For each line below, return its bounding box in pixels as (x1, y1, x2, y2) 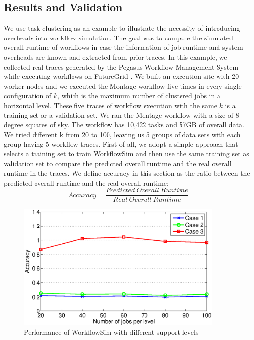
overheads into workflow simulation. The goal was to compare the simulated (4, 32, 233, 42)
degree (4, 119, 23, 130)
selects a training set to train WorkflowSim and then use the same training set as (4, 148, 249, 158)
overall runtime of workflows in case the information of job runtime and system (4, 42, 243, 52)
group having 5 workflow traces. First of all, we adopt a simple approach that (4, 139, 238, 149)
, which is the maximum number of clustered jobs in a (57, 90, 220, 101)
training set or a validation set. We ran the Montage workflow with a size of (4, 110, 234, 120)
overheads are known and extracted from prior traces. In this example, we (4, 51, 227, 62)
